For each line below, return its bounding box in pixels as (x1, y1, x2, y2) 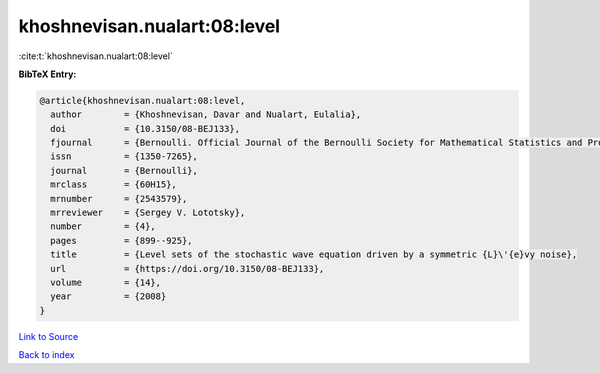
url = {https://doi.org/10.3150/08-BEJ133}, (50, 263, 325, 274)
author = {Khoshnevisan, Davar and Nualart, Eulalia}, (50, 109, 362, 120)
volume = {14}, (50, 277, 162, 288)
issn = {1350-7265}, (50, 151, 199, 162)
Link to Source (18, 330, 79, 342)
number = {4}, (50, 221, 157, 232)
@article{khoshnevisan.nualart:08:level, (39, 95, 246, 106)
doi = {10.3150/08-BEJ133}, (50, 123, 240, 134)
